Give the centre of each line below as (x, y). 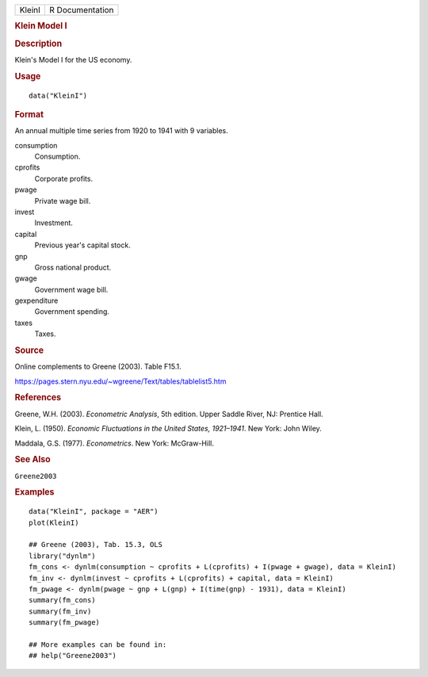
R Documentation (81, 10)
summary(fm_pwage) (65, 623)
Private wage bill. (63, 201)
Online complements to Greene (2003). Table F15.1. (98, 367)
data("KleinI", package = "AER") (94, 512)
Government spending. (72, 312)
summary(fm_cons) (62, 600)
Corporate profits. (64, 178)
